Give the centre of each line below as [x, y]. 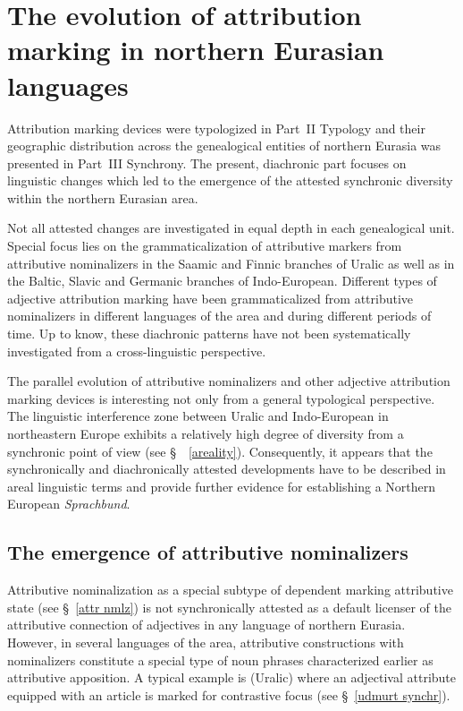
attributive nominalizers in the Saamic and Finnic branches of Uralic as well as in [231, 263]
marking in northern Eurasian [196, 50]
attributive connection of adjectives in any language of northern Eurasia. [206, 625]
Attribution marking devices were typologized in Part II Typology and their [216, 128]
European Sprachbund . [69, 504]
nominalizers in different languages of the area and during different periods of [219, 316]
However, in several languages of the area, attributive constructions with [206, 642]
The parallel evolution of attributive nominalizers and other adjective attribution [229, 381]
